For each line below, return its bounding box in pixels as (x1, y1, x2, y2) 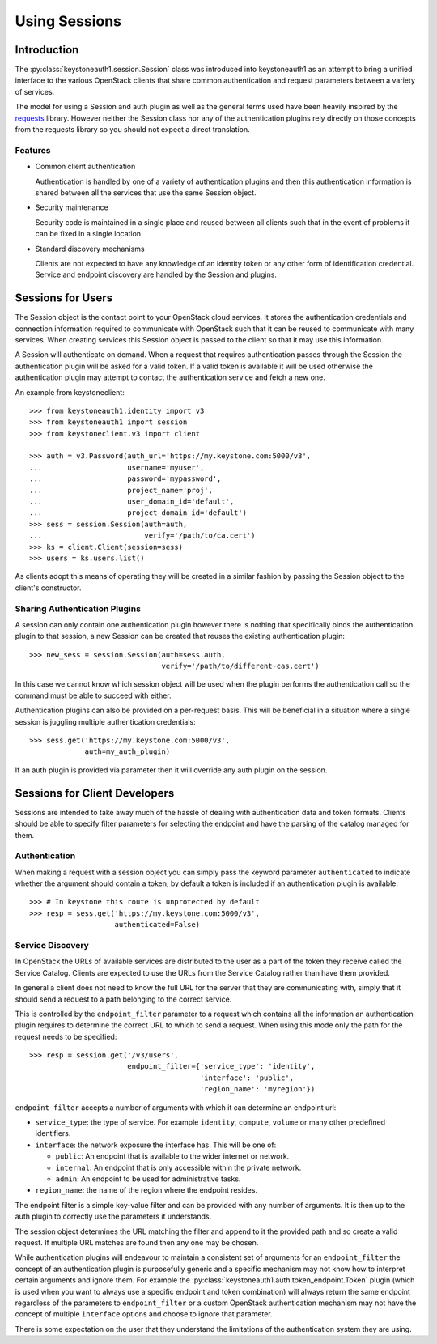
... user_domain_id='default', (29, 497, 235, 506)
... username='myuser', (29, 462, 205, 472)
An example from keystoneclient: (15, 387, 125, 397)
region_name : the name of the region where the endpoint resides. (35, 1185, 258, 1195)
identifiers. (35, 1129, 71, 1138)
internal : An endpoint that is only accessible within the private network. (55, 1163, 302, 1172)
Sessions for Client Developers (15, 786, 175, 800)
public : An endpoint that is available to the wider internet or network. (55, 1151, 290, 1161)
